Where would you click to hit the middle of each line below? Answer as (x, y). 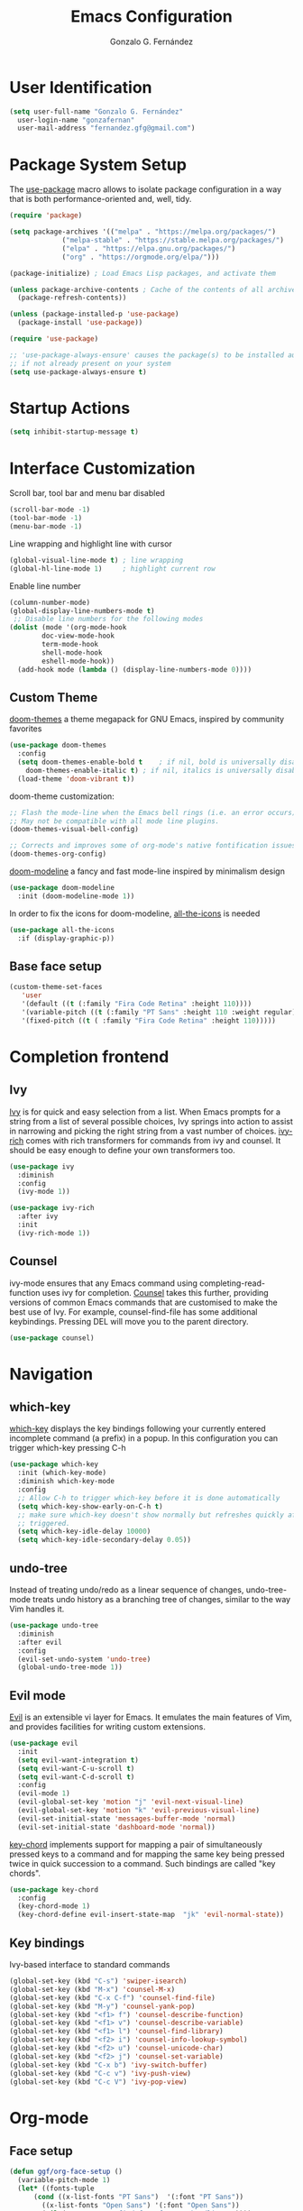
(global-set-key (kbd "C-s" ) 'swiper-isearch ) (98, 1981)
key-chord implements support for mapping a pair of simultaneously (136, 1844)
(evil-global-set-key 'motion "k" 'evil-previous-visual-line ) (138, 1811)
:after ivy (38, 1216)
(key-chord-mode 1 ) (54, 1906)
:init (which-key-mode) (62, 1473)
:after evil (40, 1642)
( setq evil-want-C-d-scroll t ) (76, 1777)
